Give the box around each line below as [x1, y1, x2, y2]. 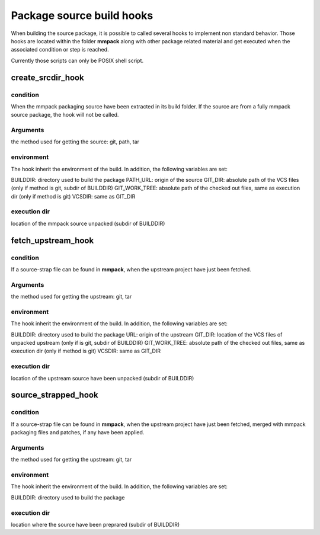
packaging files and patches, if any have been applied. [11, 429, 145, 436]
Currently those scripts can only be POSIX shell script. [11, 57, 144, 64]
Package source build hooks [11, 9, 153, 22]
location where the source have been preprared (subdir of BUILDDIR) [11, 521, 180, 528]
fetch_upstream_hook [11, 235, 94, 245]
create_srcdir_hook [11, 72, 84, 82]
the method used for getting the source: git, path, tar [11, 138, 139, 145]
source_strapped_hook [11, 390, 98, 400]
